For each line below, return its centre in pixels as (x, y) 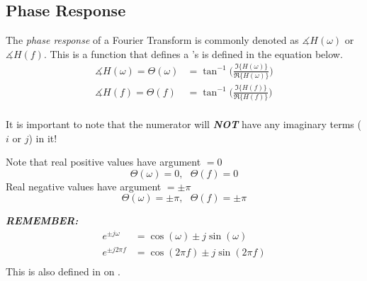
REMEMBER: (42, 220)
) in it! (43, 138)
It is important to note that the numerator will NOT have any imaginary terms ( (183, 124)
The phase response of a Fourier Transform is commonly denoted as (152, 40)
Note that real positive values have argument (103, 162)
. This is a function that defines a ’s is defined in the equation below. (193, 53)
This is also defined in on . (63, 271)
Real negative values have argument (84, 186)
